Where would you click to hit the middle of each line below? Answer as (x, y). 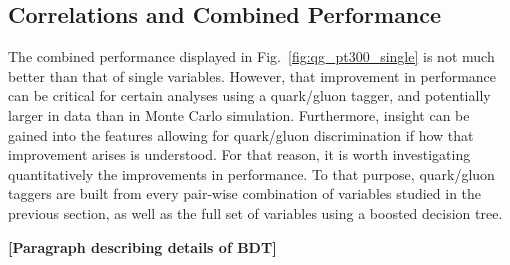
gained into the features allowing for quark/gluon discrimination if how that (241, 134)
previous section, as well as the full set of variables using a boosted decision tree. (255, 212)
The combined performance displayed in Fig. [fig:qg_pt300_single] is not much (251, 56)
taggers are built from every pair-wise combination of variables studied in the (245, 193)
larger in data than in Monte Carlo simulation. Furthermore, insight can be (239, 114)
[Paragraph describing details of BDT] (142, 246)
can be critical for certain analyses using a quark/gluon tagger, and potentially (249, 95)
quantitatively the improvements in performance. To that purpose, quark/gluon (251, 173)
